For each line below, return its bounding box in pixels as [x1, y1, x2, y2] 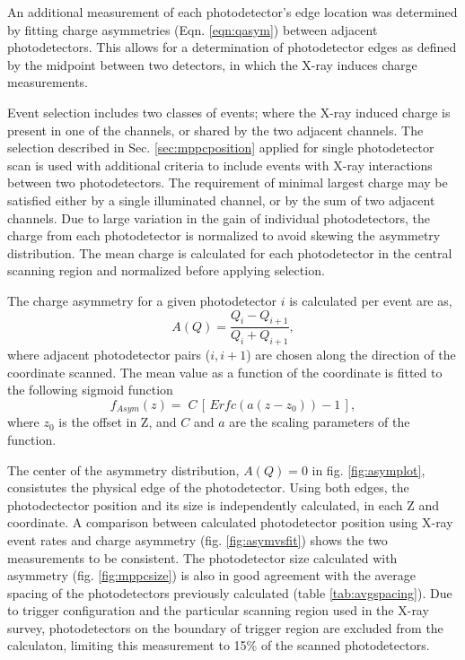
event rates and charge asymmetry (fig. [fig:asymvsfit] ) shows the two [7, 530, 388, 549]
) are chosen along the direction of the [246, 345, 456, 364]
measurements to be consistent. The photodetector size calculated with [7, 548, 398, 567]
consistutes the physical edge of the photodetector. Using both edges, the [7, 478, 409, 497]
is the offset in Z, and [58, 412, 177, 431]
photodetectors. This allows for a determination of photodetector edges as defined [7, 38, 457, 56]
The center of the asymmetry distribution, [7, 460, 240, 479]
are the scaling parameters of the [229, 412, 410, 431]
